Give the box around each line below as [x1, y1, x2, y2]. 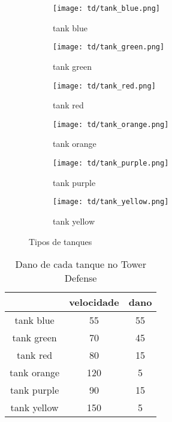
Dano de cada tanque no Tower [15, 257, 146, 272]
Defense [64, 271, 97, 285]
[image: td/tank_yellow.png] [53, 197, 169, 206]
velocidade [69, 295, 119, 309]
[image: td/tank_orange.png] [53, 120, 169, 129]
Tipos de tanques [29, 235, 92, 247]
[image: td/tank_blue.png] [53, 4, 160, 13]
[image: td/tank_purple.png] [53, 159, 169, 167]
